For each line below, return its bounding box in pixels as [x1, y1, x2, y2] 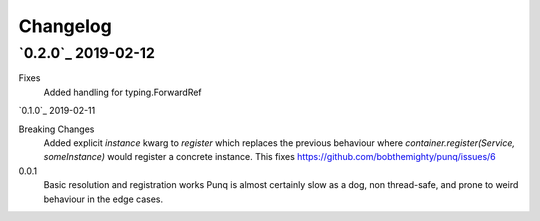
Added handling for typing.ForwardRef [43, 86, 202, 98]
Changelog [18, 15, 112, 37]
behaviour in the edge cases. [43, 193, 164, 205]
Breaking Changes [18, 123, 95, 135]
